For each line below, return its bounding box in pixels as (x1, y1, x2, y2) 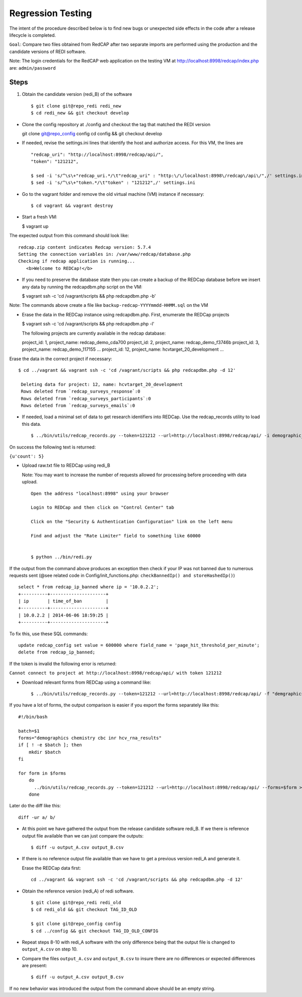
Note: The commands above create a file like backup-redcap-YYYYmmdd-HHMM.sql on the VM (9, 302, 208, 308)
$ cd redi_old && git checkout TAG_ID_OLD (31, 907, 137, 913)
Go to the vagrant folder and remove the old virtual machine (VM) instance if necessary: (22, 191, 204, 197)
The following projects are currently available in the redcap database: (22, 330, 166, 336)
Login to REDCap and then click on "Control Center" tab (31, 505, 175, 511)
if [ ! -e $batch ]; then (18, 742, 83, 748)
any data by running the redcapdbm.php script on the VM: (22, 284, 143, 290)
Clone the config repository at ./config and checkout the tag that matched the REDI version (22, 121, 211, 127)
